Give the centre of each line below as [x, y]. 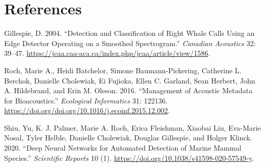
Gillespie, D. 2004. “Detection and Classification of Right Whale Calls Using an [129, 33]
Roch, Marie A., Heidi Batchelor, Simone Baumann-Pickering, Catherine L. [123, 70]
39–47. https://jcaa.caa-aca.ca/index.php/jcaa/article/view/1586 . [107, 53]
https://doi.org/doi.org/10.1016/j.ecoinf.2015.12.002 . [87, 110]
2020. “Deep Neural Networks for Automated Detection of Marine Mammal [123, 148]
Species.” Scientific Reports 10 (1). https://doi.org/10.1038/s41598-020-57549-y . [129, 158]
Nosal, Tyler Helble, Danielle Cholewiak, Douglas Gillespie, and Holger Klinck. [128, 138]
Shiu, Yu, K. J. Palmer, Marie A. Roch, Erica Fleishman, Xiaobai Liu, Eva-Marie [132, 127]
